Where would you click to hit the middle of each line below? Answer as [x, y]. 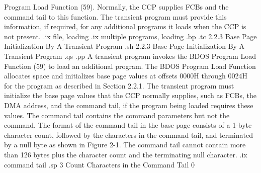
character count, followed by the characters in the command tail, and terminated [128, 135]
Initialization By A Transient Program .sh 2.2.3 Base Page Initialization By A [124, 46]
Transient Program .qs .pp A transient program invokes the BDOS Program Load [130, 56]
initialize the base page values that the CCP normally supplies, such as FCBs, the [130, 95]
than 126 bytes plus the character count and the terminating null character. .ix [126, 154]
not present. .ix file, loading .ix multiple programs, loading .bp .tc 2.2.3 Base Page [130, 36]
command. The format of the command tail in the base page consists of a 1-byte [128, 125]
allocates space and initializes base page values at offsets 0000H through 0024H [126, 76]
